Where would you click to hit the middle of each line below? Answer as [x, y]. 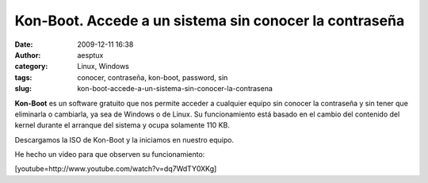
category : [31, 67]
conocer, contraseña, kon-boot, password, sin [153, 77]
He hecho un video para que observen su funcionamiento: [110, 154]
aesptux [90, 55]
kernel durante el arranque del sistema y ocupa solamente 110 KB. [122, 125]
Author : [28, 55]
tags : [23, 77]
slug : [23, 89]
